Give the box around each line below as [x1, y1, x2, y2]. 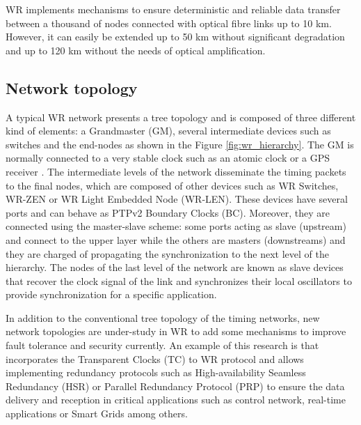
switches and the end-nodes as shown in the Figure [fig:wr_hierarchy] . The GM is [6, 137, 354, 151]
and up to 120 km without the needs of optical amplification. [6, 42, 266, 57]
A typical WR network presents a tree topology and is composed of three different [6, 109, 356, 124]
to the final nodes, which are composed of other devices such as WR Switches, [6, 178, 339, 192]
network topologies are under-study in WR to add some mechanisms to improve [6, 324, 346, 339]
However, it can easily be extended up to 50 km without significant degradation [6, 29, 345, 44]
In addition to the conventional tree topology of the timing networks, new [6, 310, 320, 325]
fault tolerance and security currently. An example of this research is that [6, 338, 319, 353]
